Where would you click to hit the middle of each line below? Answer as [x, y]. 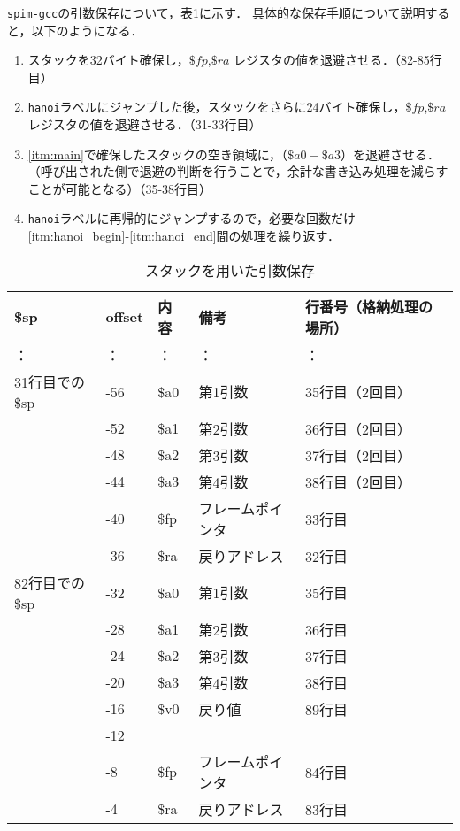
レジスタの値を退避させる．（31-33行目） [145, 124]
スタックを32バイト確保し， [108, 60]
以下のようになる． [87, 30]
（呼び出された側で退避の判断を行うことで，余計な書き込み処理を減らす [238, 171]
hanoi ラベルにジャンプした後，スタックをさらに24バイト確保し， [217, 107]
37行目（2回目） [359, 455]
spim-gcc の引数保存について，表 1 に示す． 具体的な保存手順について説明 [216, 12]
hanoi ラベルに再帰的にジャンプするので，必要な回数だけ [192, 218]
